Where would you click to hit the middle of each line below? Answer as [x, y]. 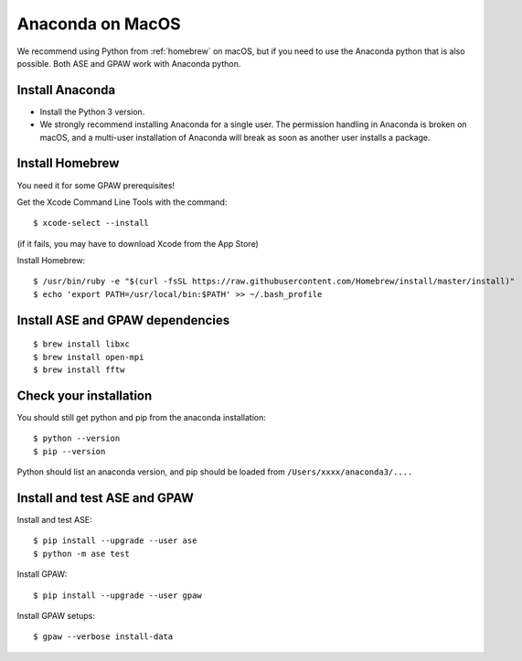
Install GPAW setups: [56, 616]
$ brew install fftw [79, 370]
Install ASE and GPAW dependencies [123, 320]
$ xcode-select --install [91, 223]
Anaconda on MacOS [99, 24]
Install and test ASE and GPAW [105, 498]
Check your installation [85, 395]
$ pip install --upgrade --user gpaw [118, 595]
